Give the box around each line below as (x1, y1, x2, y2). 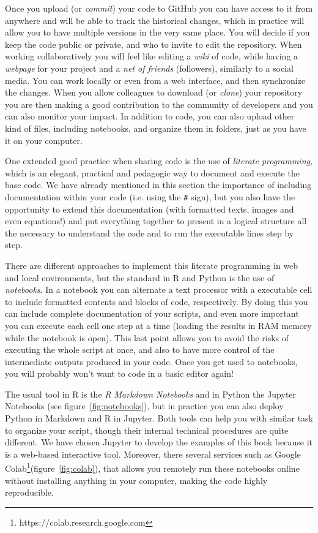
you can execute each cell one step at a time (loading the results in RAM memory (5, 319, 312, 331)
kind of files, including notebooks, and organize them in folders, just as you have (5, 121, 306, 134)
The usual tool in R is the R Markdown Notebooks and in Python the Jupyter (5, 387, 297, 400)
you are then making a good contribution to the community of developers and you (5, 97, 313, 110)
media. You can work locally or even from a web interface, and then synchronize (5, 74, 306, 86)
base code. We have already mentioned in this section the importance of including (5, 178, 312, 191)
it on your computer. (5, 134, 83, 146)
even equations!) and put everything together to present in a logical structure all (5, 214, 307, 227)
